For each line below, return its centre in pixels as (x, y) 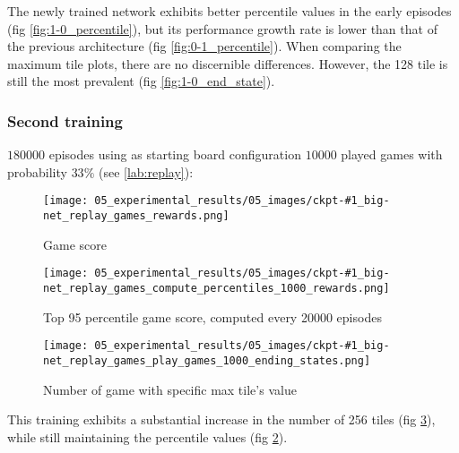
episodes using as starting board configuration (175, 154)
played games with (392, 154)
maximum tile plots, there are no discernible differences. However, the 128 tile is (228, 63)
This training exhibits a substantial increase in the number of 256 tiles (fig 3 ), (221, 419)
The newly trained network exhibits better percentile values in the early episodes (229, 11)
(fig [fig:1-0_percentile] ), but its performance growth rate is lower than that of (222, 28)
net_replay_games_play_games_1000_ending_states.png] (207, 360)
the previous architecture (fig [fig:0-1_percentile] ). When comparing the (204, 46)
